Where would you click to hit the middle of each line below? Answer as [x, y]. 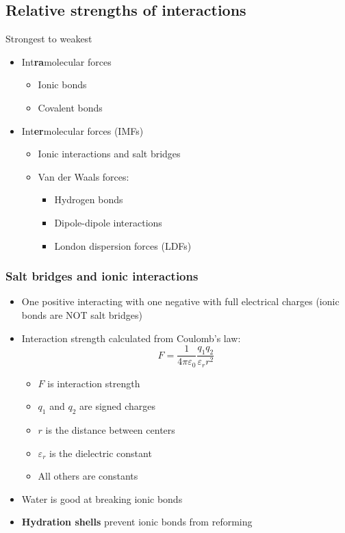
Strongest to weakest [49, 39]
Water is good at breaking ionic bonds [102, 498]
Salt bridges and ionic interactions [102, 276]
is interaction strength [94, 383]
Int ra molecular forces [66, 61]
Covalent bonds [70, 107]
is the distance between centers [110, 430]
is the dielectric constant [100, 453]
